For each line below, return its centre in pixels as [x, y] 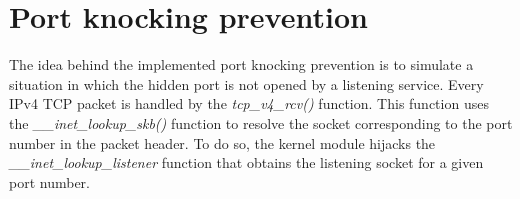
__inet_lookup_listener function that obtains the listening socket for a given [246, 162]
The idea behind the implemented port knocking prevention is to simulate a [241, 64]
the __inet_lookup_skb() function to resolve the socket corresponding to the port [261, 122]
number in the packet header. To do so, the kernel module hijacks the [222, 142]
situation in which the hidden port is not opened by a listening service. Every [246, 83]
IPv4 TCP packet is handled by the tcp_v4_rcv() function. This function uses [249, 103]
